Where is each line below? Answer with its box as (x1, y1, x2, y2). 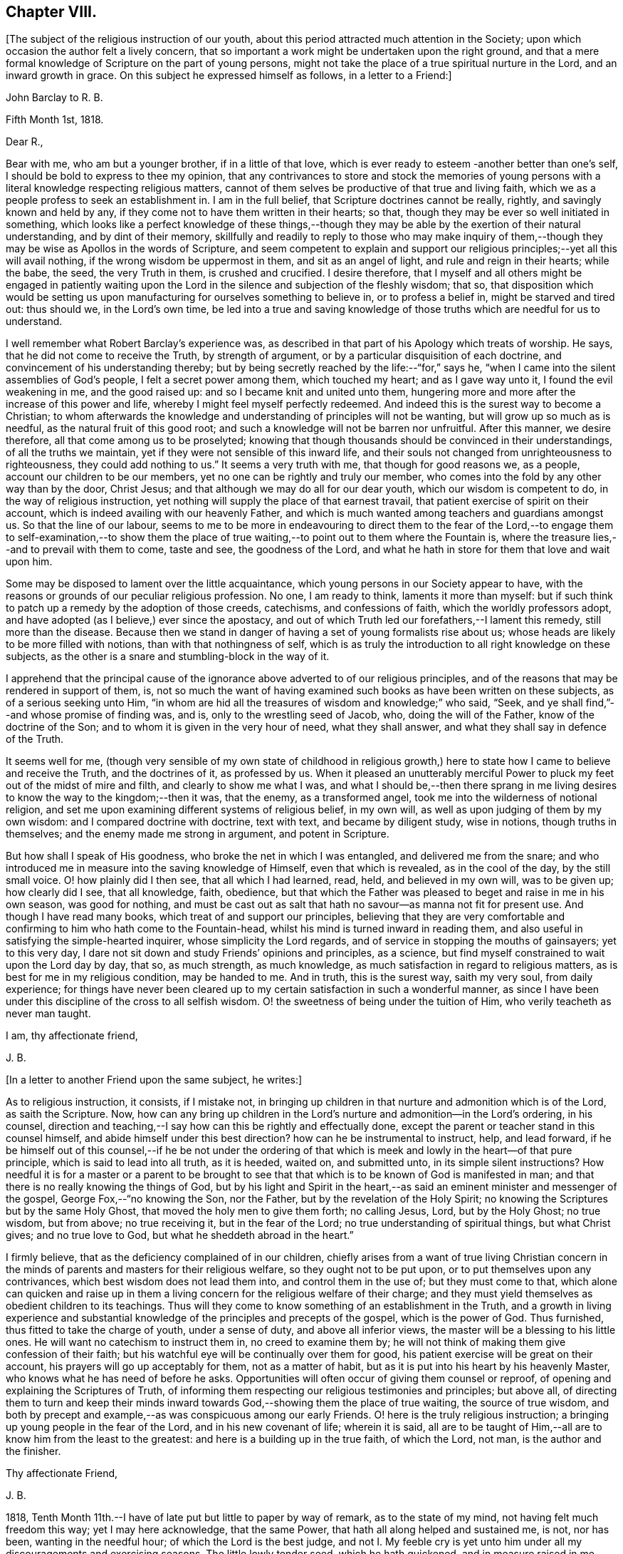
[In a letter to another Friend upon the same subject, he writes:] (6, 1074, 303, 1086)
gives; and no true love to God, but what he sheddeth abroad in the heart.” (6, 1229, 354, 1242)
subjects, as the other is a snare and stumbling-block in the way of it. (6, 650, 330, 663)
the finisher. (6, 1445, 61, 1458)
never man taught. (6, 1007, 91, 1020)
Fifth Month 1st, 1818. (6, 113, 104, 126)
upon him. (6, 555, 53, 568)
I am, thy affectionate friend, (6, 1029, 138, 1042)
